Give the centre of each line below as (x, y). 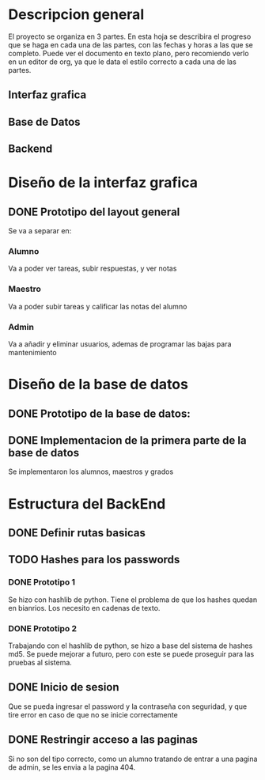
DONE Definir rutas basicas (77, 533)
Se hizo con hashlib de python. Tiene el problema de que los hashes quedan (133, 600)
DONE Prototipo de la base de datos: (100, 413)
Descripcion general (76, 15)
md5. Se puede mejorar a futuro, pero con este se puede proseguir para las (131, 653)
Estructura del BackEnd (87, 504)
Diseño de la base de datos (98, 384)
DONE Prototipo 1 (42, 582)
